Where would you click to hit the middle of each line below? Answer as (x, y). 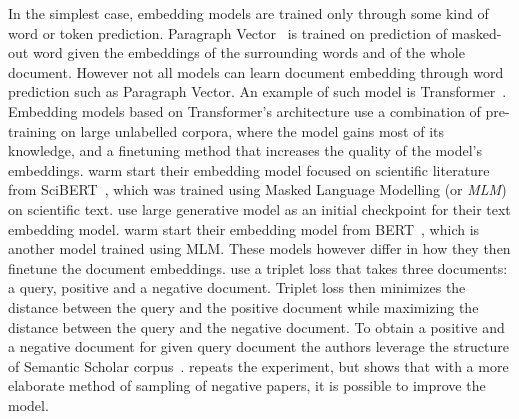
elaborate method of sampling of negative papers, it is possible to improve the (247, 385)
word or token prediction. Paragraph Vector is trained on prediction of (227, 32)
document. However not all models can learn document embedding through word (256, 71)
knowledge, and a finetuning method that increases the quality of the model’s (245, 150)
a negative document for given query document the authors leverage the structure (258, 346)
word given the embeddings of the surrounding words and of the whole (248, 52)
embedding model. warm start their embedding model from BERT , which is (244, 228)
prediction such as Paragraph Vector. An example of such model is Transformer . (257, 91)
